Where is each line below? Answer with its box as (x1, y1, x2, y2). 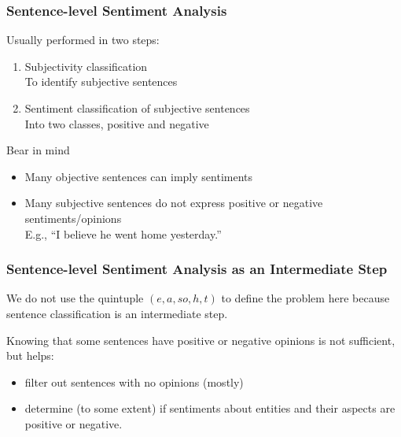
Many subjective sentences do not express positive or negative (24, 194, 323, 211)
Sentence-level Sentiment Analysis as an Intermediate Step (6, 259, 388, 279)
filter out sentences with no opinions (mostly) (24, 373, 244, 390)
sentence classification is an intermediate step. (6, 305, 228, 321)
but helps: (6, 347, 54, 364)
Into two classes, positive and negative (24, 115, 209, 131)
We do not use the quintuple (6, 290, 144, 306)
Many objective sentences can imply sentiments (24, 168, 253, 184)
